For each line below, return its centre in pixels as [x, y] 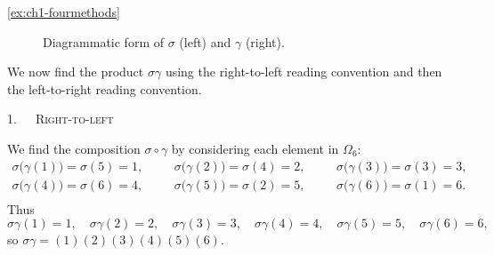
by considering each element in [255, 148]
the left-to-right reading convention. [105, 88]
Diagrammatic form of [103, 41]
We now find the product [76, 72]
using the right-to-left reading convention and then [304, 72]
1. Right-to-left [61, 119]
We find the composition [74, 148]
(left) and [205, 41]
